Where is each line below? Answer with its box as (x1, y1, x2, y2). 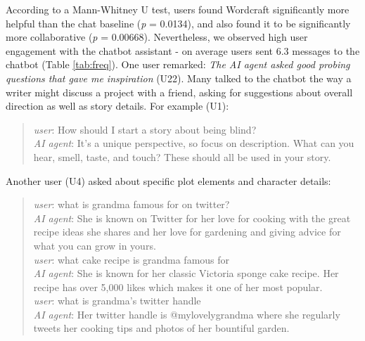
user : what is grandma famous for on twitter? (33, 197, 230, 212)
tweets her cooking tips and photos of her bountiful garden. (33, 321, 290, 335)
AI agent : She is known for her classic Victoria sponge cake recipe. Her (33, 266, 339, 281)
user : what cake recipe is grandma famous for (33, 252, 230, 266)
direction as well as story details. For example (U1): (6, 98, 229, 113)
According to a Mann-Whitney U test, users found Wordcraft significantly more (6, 2, 350, 16)
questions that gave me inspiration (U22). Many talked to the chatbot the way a (6, 70, 352, 85)
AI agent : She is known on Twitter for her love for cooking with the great (33, 210, 351, 225)
